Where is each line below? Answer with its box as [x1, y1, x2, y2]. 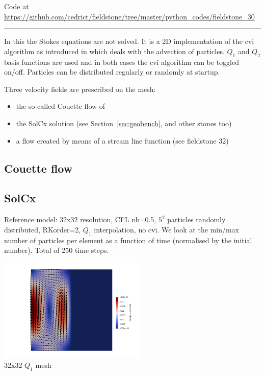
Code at [4, 1, 29, 11]
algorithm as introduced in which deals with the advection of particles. [4, 45, 225, 56]
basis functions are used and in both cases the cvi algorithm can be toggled [4, 56, 239, 67]
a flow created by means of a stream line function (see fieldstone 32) [16, 135, 229, 146]
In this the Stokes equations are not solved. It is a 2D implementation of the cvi [4, 36, 254, 46]
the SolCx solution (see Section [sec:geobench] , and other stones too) [16, 118, 232, 128]
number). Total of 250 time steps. [4, 245, 109, 255]
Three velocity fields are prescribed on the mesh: [4, 83, 156, 94]
